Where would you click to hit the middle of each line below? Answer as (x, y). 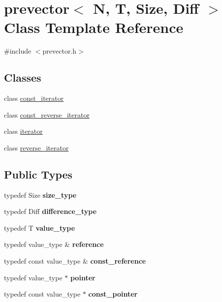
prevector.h (60, 51)
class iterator (23, 131)
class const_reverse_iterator (47, 114)
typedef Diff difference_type (50, 211)
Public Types (38, 174)
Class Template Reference (94, 27)
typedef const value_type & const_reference (75, 261)
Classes (23, 77)
